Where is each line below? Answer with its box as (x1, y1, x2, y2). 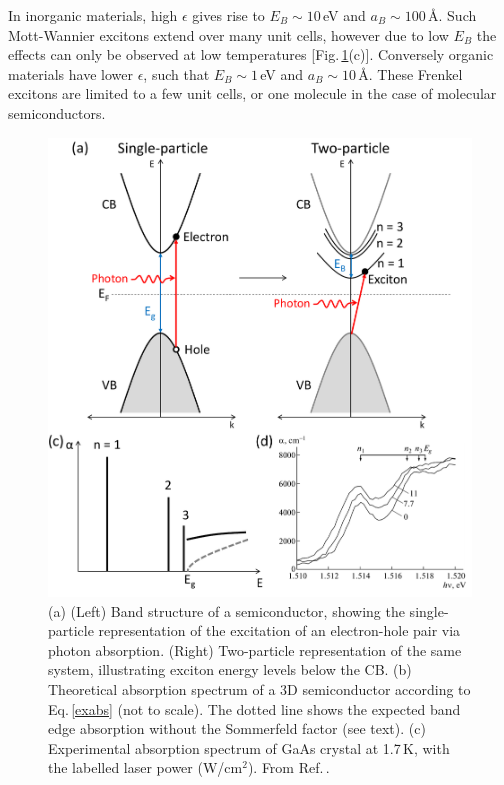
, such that (143, 63, 210, 84)
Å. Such (428, 5, 477, 25)
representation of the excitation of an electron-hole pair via (98, 620, 461, 641)
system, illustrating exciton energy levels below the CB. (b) (48, 659, 412, 680)
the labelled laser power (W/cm (48, 757, 243, 778)
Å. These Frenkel (358, 63, 463, 84)
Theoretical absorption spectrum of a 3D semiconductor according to (48, 678, 471, 699)
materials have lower (8, 63, 133, 84)
